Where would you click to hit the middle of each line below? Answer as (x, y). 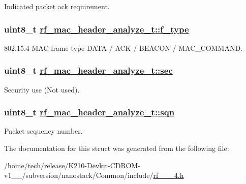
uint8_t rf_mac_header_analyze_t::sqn (89, 112)
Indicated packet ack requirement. (57, 6)
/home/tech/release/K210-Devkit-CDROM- (72, 165)
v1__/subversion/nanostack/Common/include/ (79, 175)
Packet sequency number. (43, 131)
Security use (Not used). (42, 89)
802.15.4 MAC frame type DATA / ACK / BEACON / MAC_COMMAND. (124, 48)
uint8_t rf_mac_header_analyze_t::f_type (97, 29)
